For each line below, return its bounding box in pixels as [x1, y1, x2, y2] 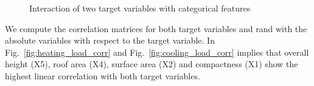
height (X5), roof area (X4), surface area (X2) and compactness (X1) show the [5, 58, 298, 70]
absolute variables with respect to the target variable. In [5, 34, 215, 47]
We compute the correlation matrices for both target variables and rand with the [5, 22, 307, 35]
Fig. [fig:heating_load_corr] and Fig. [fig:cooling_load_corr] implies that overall [5, 45, 309, 58]
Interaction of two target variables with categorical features [29, 2, 251, 14]
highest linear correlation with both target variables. [5, 69, 200, 82]
